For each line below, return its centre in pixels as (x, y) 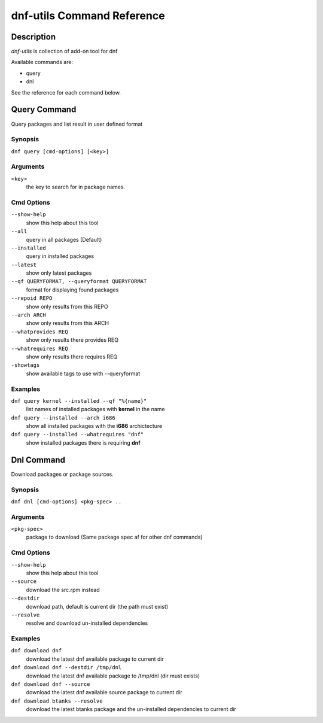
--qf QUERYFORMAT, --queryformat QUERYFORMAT (79, 282)
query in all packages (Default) (64, 239)
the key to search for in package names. (76, 187)
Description (33, 37)
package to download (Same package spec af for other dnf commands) (114, 537)
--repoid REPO (32, 298)
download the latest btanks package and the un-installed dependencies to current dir (131, 709)
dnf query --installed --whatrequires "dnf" (77, 435)
